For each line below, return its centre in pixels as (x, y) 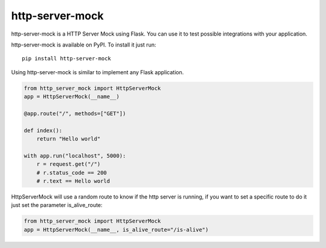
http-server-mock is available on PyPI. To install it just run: (84, 45)
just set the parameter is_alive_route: (57, 205)
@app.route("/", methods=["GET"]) (75, 113)
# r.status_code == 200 (72, 173)
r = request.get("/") (69, 164)
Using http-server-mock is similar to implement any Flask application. (97, 72)
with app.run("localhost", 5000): (75, 156)
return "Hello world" (69, 139)
